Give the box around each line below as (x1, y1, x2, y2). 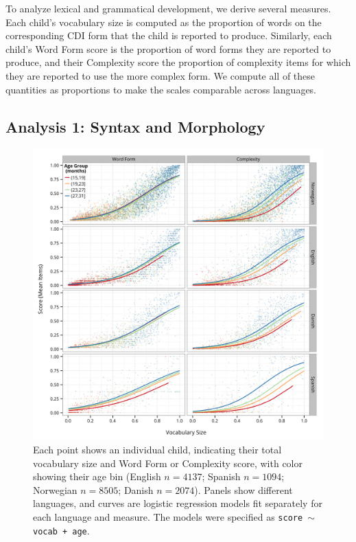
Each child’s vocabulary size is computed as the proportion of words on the (5, 14, 322, 29)
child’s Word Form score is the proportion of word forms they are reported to (5, 41, 331, 56)
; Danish (118, 482, 154, 497)
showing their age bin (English (33, 469, 161, 484)
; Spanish (202, 469, 241, 484)
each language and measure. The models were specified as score (33, 509, 303, 523)
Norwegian (33, 482, 78, 497)
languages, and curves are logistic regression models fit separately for (33, 496, 322, 510)
